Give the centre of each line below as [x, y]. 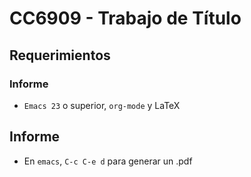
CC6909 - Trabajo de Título [125, 18]
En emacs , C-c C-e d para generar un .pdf [108, 161]
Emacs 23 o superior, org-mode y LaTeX [102, 105]
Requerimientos [60, 55]
